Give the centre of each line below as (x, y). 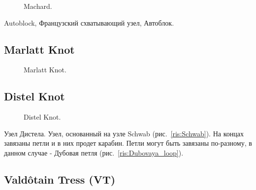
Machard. (38, 6)
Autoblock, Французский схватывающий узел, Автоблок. (89, 22)
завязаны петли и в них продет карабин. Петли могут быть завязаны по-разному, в (128, 143)
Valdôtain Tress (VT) (60, 179)
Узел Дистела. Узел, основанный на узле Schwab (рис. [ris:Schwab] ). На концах (124, 133)
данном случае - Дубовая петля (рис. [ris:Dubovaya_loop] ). (94, 152)
